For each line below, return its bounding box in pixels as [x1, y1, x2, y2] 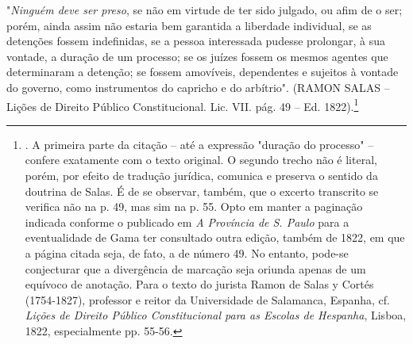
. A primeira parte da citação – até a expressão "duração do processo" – [25, 136, 374, 152]
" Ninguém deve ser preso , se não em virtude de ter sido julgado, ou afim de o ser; [6, 2, 403, 17]
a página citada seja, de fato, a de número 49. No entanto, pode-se [25, 244, 349, 261]
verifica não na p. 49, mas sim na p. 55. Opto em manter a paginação [25, 198, 363, 215]
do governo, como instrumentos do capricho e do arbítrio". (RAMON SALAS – [6, 78, 390, 95]
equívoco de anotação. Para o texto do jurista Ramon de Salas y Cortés [25, 276, 374, 292]
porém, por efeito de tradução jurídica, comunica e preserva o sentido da [25, 167, 378, 183]
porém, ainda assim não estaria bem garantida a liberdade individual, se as [6, 17, 372, 33]
